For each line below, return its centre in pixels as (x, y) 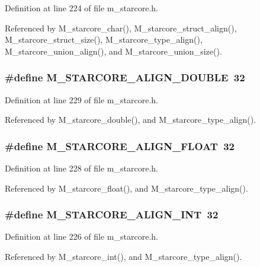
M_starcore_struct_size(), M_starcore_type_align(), (104, 39)
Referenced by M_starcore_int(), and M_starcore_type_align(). (123, 256)
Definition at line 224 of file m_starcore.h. (81, 8)
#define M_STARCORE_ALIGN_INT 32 (112, 214)
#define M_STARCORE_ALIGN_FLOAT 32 (120, 146)
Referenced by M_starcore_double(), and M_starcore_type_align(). (131, 120)
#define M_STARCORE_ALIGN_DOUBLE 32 (125, 77)
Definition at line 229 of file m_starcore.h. (81, 99)
